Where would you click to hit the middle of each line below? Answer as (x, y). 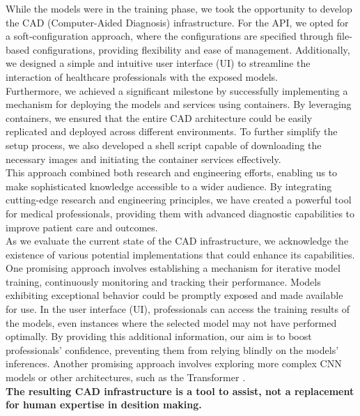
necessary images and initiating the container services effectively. (143, 159)
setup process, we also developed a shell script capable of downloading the (164, 145)
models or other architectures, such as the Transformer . (126, 377)
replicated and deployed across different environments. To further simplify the (172, 131)
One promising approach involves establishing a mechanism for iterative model (173, 268)
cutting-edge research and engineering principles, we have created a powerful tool (179, 200)
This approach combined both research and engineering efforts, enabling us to (172, 172)
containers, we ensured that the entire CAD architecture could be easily (159, 117)
